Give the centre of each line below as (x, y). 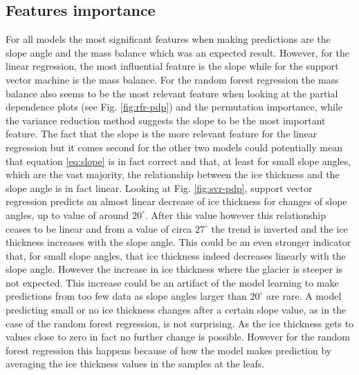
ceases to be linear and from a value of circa (99, 228)
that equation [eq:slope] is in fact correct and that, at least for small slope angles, (178, 161)
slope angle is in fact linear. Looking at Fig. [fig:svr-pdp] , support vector (159, 187)
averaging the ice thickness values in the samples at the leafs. (135, 364)
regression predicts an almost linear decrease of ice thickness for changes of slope (176, 201)
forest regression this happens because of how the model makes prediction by (169, 350)
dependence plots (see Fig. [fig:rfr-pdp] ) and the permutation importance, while (174, 107)
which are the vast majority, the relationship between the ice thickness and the (173, 174)
